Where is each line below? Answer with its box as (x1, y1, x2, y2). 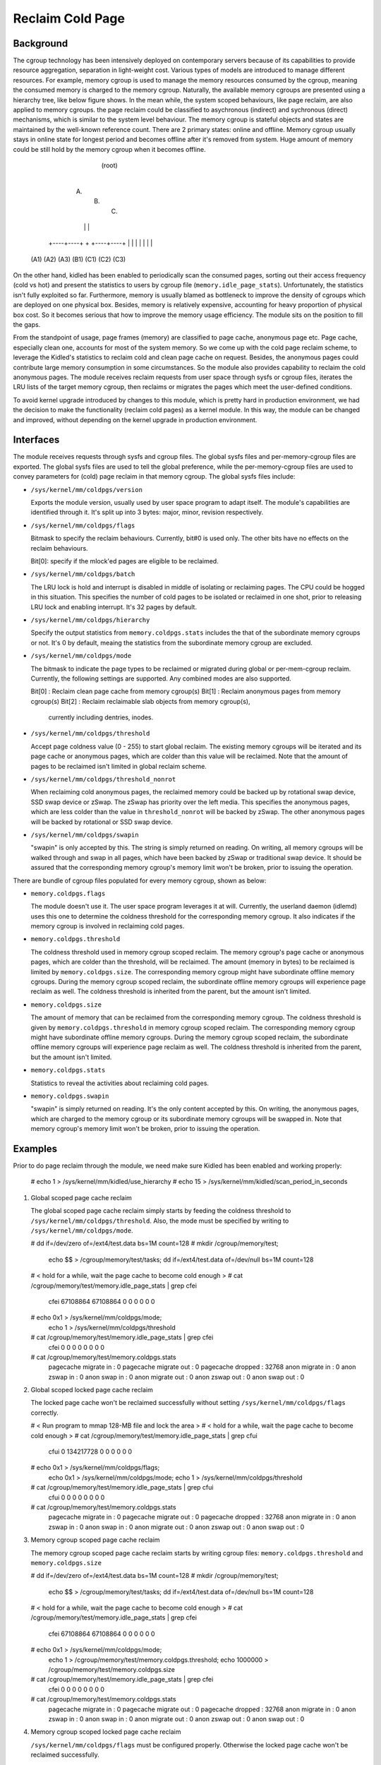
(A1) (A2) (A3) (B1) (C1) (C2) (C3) (30, 255, 126, 263)
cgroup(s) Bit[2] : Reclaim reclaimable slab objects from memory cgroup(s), (30, 697, 250, 705)
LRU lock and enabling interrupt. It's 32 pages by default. (30, 602, 198, 611)
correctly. (30, 1408, 59, 1417)
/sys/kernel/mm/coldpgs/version (30, 486, 143, 493)
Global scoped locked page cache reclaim (30, 1386, 153, 1394)
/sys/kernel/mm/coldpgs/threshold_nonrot (30, 775, 176, 784)
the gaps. (13, 321, 41, 329)
